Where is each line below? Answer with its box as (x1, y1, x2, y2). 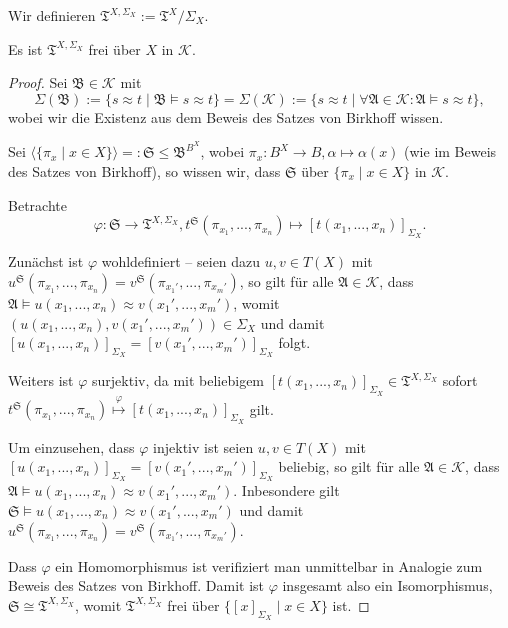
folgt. (278, 332, 311, 353)
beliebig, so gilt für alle (278, 456, 420, 477)
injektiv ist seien (153, 436, 254, 457)
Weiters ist (8, 370, 74, 391)
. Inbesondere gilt (233, 480, 340, 501)
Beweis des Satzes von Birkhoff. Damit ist (8, 575, 264, 596)
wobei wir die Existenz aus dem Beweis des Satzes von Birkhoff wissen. (8, 106, 444, 127)
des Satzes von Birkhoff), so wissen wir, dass (8, 161, 281, 182)
